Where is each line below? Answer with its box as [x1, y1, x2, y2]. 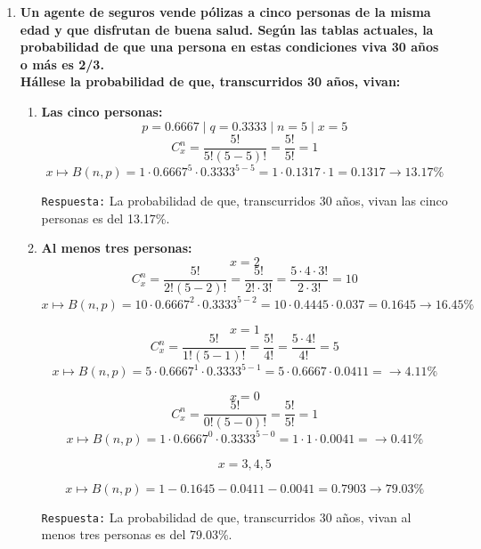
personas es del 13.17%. [41, 208, 170, 227]
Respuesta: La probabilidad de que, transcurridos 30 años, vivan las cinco [41, 191, 448, 210]
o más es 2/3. [20, 54, 104, 73]
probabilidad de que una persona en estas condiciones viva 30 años [20, 37, 439, 56]
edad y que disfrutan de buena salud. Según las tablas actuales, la [20, 20, 434, 38]
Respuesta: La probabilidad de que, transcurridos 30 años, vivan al [41, 507, 412, 526]
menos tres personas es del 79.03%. [41, 525, 232, 544]
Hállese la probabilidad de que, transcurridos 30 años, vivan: [20, 72, 401, 91]
